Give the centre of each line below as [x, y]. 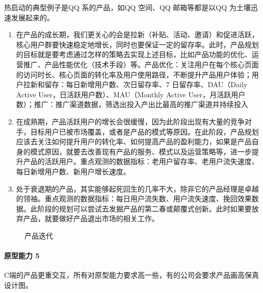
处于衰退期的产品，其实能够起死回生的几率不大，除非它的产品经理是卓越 [137, 188]
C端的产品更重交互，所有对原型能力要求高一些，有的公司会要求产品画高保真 [132, 275]
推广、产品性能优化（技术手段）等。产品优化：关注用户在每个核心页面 [141, 64]
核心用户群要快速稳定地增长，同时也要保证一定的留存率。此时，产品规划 [137, 44]
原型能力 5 [22, 256]
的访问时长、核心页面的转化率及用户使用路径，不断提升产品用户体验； [134, 74]
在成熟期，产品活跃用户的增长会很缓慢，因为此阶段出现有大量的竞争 [130, 121]
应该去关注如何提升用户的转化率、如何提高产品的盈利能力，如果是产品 [134, 141]
